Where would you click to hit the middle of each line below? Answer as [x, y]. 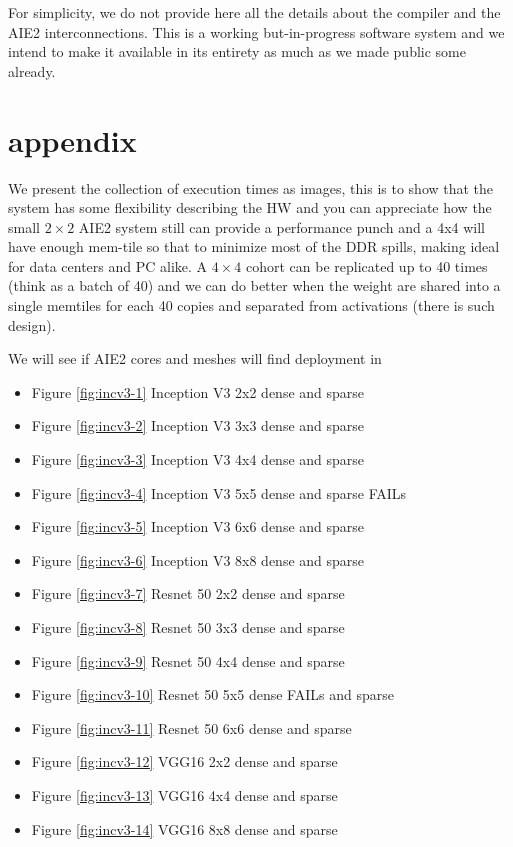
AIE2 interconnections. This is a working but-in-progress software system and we [256, 31]
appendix [72, 139]
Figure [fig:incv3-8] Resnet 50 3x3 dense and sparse [188, 627]
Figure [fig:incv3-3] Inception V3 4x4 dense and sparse [198, 459]
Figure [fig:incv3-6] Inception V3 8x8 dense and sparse [198, 559]
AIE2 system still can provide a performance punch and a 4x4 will [282, 226]
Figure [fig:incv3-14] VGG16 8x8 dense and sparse [184, 828]
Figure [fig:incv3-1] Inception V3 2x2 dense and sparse [198, 391]
